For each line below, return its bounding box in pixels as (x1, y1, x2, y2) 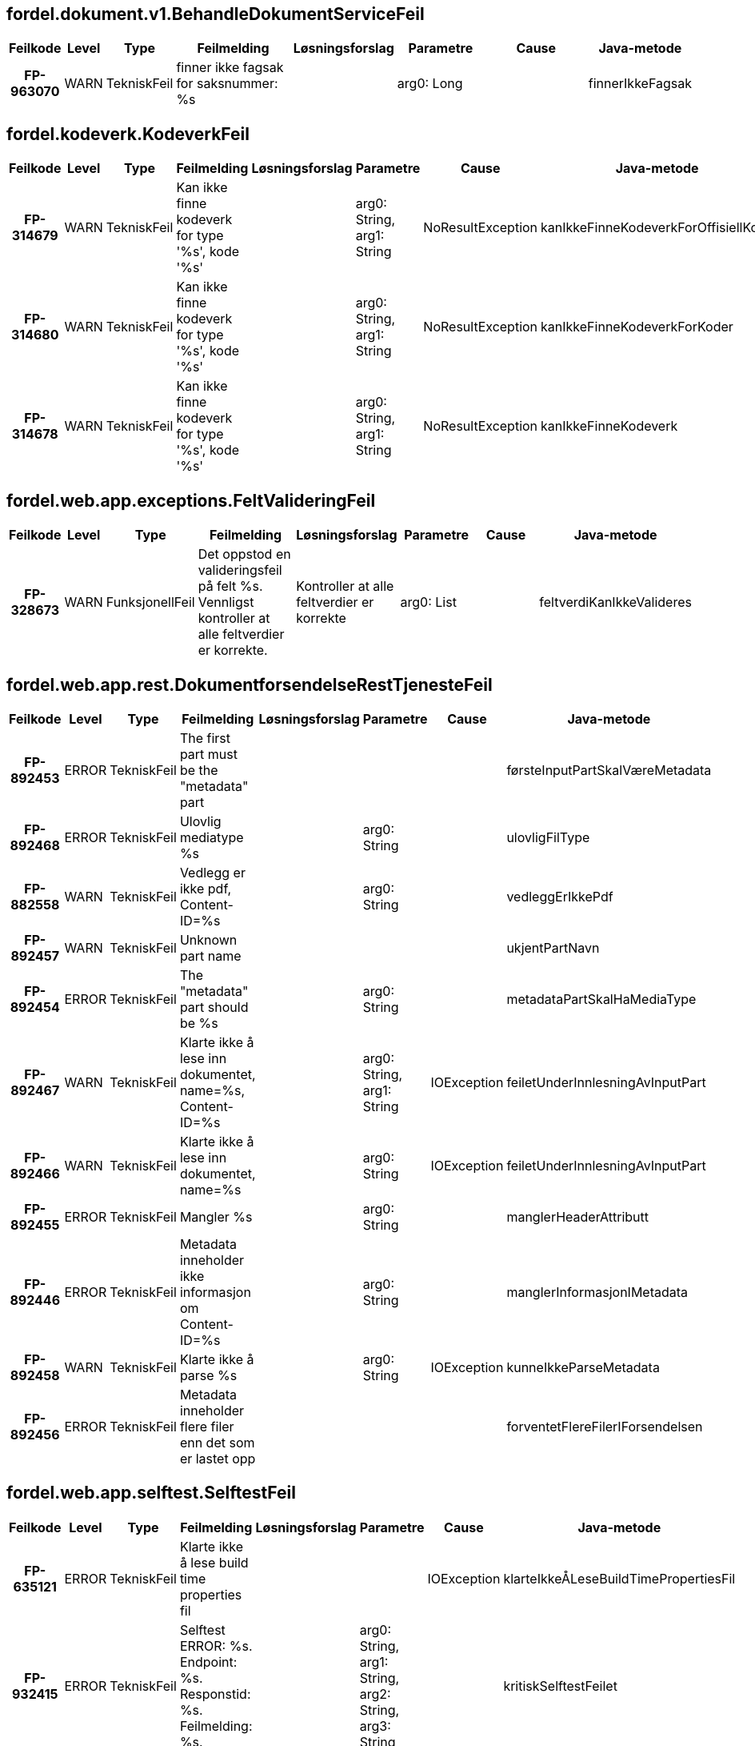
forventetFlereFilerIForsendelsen (506, 1418, 703, 1435)
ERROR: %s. (179, 1637, 253, 1654)
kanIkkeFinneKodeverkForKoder (541, 319, 733, 335)
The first (179, 729, 230, 746)
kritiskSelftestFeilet (503, 1677, 617, 1694)
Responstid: (179, 1685, 251, 1702)
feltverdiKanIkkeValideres (539, 594, 692, 611)
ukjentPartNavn (506, 939, 600, 956)
